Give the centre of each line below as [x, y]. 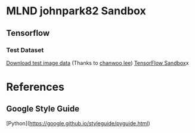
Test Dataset [25, 50]
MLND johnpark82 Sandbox [76, 11]
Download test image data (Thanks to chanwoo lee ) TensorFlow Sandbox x [97, 63]
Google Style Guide [43, 109]
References [35, 87]
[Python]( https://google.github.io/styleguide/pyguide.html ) [78, 123]
